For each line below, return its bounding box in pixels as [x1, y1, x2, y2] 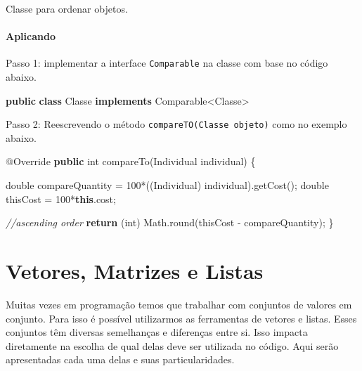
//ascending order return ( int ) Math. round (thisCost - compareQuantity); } [6, 215, 334, 230]
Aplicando [6, 29, 56, 44]
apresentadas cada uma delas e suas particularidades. [6, 352, 235, 367]
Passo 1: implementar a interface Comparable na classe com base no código [6, 56, 328, 70]
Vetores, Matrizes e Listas [6, 256, 264, 285]
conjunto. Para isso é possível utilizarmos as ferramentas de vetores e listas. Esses [6, 311, 357, 325]
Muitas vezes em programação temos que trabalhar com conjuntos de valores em [6, 297, 352, 311]
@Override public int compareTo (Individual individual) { [6, 154, 256, 169]
